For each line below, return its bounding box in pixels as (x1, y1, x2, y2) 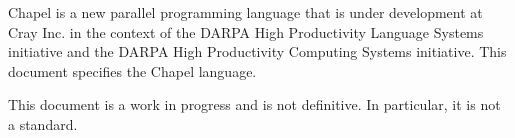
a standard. (8, 113, 78, 134)
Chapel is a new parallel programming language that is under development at (8, 2, 483, 22)
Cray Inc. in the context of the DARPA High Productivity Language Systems (8, 21, 484, 42)
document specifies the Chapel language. (8, 60, 257, 81)
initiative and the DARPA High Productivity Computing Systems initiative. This (8, 41, 507, 62)
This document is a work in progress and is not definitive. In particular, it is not (8, 94, 501, 115)
